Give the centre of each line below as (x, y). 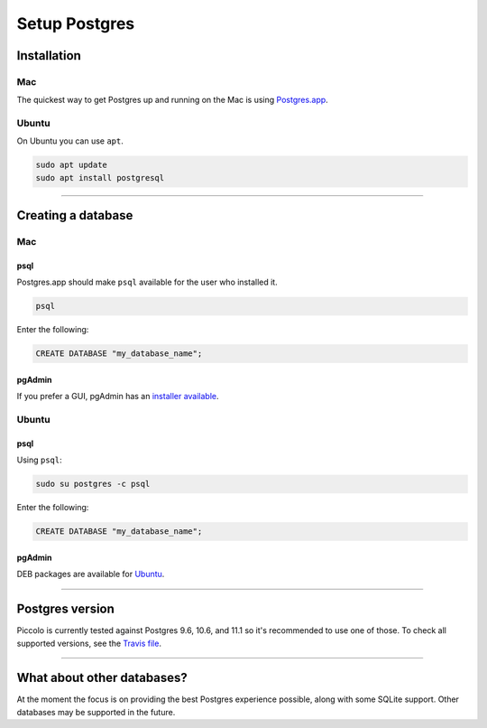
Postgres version (65, 609)
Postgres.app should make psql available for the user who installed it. (147, 282)
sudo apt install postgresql (100, 177)
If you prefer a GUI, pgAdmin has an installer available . (118, 397)
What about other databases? (102, 678)
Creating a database (75, 215)
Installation (49, 56)
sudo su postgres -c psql (93, 484)
